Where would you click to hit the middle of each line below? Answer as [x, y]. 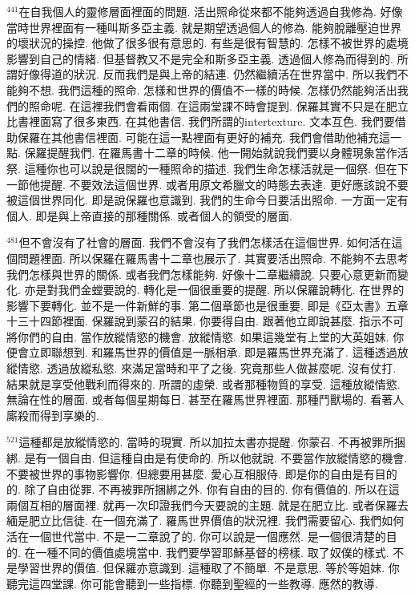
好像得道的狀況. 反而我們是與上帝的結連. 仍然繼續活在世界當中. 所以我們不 [213, 74]
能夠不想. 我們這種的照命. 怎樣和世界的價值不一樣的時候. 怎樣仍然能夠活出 [202, 89]
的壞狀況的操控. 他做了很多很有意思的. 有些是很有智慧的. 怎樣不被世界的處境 [207, 43]
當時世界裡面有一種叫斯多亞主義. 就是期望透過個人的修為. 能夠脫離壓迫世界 [204, 27]
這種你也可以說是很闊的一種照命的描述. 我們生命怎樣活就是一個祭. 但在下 [216, 168]
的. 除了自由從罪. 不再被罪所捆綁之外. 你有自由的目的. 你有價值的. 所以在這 [203, 489]
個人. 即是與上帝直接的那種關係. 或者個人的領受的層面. [149, 215]
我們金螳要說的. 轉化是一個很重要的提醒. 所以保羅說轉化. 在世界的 [231, 290]
